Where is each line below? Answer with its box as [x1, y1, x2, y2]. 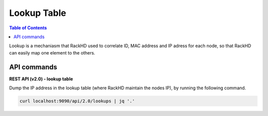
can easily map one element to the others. [9, 50, 95, 56]
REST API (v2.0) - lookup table [9, 76, 73, 82]
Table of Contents [9, 25, 47, 31]
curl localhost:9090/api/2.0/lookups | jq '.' [19, 98, 135, 104]
